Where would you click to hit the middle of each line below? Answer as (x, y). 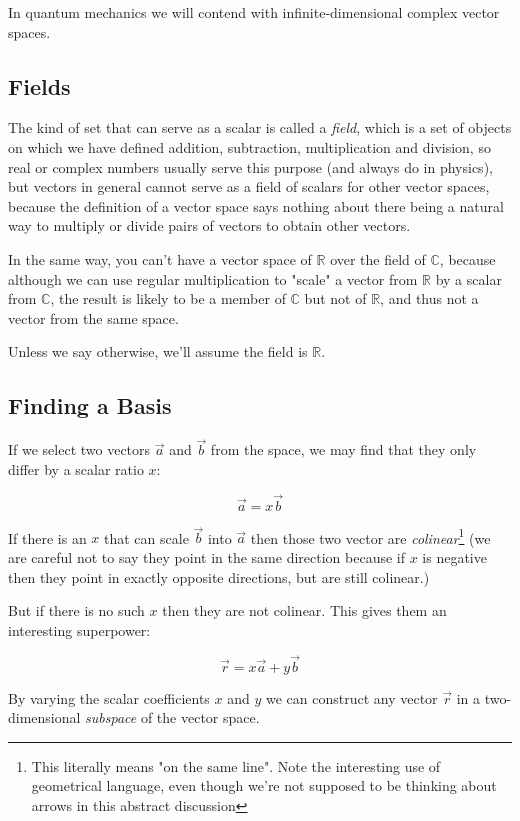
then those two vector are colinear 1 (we (370, 536)
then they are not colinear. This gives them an (304, 610)
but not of (335, 298)
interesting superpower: (79, 629)
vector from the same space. (93, 317)
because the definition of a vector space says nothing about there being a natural (256, 205)
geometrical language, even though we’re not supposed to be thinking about (264, 785)
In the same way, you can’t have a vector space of (160, 258)
